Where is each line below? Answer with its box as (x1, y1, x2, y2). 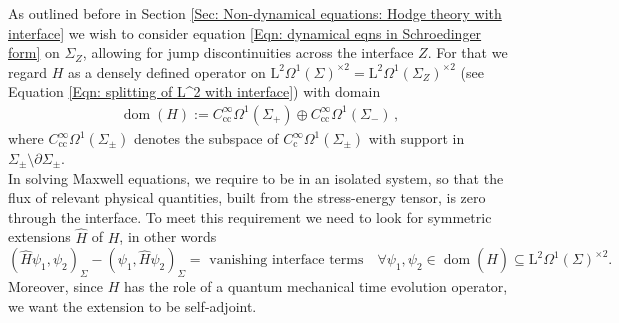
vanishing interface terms (209, 253, 364, 268)
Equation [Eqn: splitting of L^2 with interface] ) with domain (8, 81, 381, 102)
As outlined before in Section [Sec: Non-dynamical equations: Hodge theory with (8, 3, 502, 23)
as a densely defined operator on (67, 61, 266, 82)
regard (8, 61, 47, 82)
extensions (8, 226, 71, 247)
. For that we (427, 42, 508, 63)
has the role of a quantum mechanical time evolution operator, (124, 275, 508, 296)
